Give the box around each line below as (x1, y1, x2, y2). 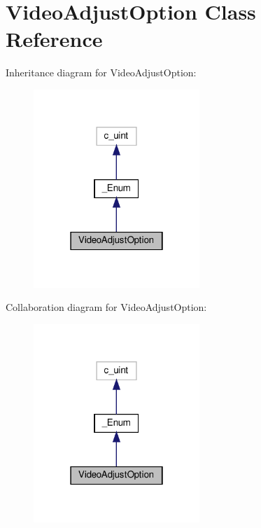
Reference (6, 25, 103, 53)
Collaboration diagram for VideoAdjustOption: (6, 300, 207, 314)
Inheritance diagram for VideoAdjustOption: (6, 65, 197, 80)
